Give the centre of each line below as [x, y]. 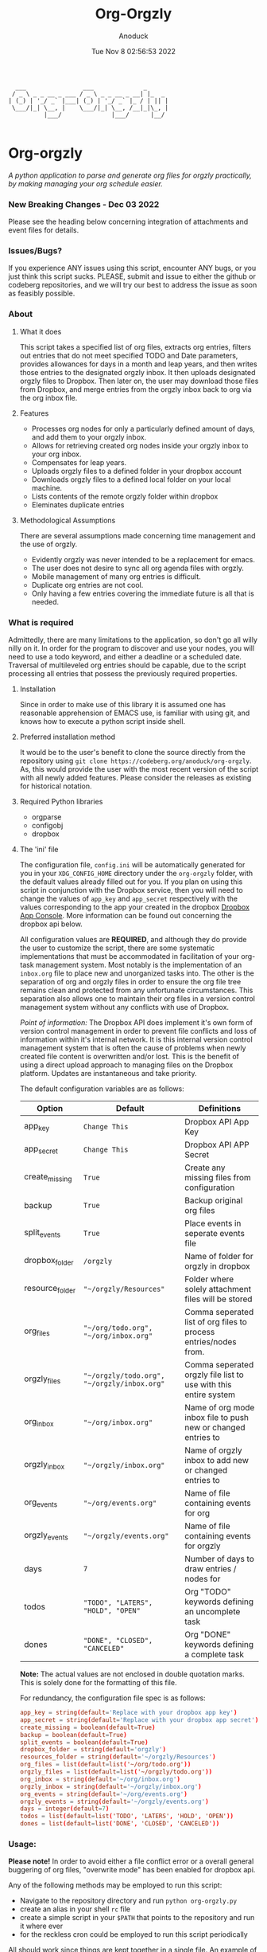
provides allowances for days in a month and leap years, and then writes [138, 364]
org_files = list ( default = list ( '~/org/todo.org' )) [105, 1765]
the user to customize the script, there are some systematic [117, 948]
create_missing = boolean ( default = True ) [87, 1727]
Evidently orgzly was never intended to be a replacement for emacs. [143, 559]
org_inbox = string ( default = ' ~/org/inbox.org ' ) [100, 1779]
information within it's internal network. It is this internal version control [136, 1039]
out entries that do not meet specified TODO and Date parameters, [129, 355]
